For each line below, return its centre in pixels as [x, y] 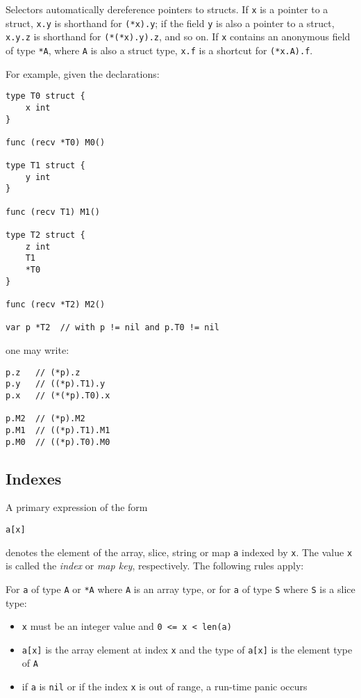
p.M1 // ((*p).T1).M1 [58, 430]
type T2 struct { [45, 235]
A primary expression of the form [77, 507]
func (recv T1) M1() [53, 212]
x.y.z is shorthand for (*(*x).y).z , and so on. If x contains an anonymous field [178, 36]
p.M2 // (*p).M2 [45, 419]
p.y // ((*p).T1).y [56, 384]
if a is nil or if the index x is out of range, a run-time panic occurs [165, 687]
